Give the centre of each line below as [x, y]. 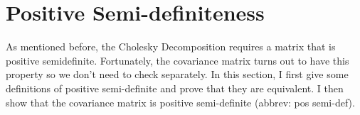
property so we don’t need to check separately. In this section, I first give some [177, 74]
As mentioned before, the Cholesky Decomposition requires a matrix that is [171, 46]
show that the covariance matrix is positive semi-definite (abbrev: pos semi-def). [180, 102]
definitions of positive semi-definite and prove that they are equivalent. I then [175, 88]
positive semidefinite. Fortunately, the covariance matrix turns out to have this [178, 60]
